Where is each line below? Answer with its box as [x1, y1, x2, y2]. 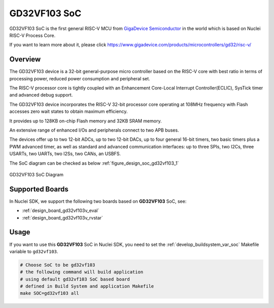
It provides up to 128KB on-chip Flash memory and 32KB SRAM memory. [9, 117, 162, 124]
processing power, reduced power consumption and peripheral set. [9, 75, 151, 81]
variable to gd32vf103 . [9, 248, 58, 254]
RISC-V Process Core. [9, 32, 56, 38]
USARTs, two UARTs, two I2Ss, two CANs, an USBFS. [9, 150, 121, 157]
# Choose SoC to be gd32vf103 [20, 262, 95, 268]
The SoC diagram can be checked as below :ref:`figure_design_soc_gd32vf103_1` [9, 160, 179, 166]
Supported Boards [9, 184, 68, 193]
